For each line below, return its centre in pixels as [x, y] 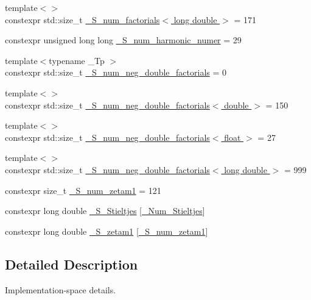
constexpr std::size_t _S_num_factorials [82, 19]
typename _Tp [77, 60]
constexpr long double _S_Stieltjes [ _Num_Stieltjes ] [105, 211]
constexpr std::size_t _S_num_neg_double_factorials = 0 [116, 72]
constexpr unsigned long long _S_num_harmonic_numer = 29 [123, 40]
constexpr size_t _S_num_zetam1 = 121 [83, 190]
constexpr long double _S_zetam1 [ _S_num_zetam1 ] [107, 231]
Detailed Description [72, 264]
